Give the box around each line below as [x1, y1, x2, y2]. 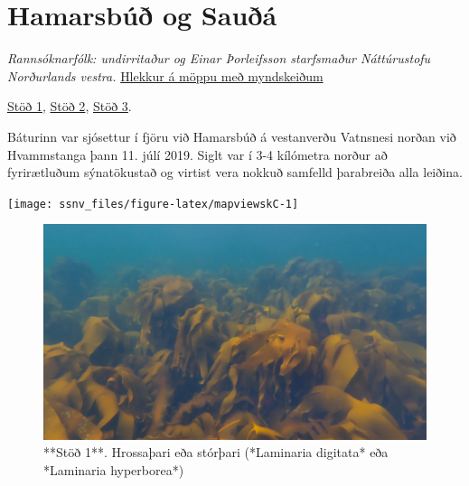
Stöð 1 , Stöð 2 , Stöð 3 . [7, 97, 132, 116]
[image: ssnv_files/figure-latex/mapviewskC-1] [7, 197, 299, 210]
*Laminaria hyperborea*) [43, 461, 184, 480]
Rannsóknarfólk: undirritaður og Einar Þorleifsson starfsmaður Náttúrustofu [7, 49, 431, 68]
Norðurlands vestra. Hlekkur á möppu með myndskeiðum [7, 66, 324, 85]
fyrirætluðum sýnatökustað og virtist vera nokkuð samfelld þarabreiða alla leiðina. [7, 163, 463, 182]
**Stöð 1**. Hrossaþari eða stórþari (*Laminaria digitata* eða [43, 443, 389, 462]
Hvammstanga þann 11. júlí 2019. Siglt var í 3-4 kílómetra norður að [7, 145, 388, 164]
